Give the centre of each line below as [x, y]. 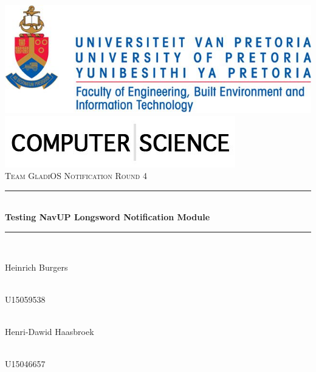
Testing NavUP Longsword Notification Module [108, 217]
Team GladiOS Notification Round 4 [76, 176]
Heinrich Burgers [36, 267]
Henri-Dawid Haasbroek [50, 331]
